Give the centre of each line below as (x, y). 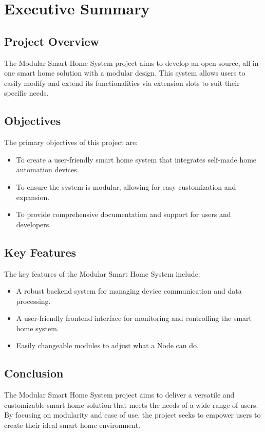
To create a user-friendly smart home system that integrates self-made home (136, 159)
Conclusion (34, 373)
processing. (33, 301)
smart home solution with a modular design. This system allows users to (131, 73)
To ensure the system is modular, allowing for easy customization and (126, 186)
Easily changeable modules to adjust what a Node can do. (107, 345)
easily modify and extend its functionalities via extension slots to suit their (122, 83)
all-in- (252, 62)
